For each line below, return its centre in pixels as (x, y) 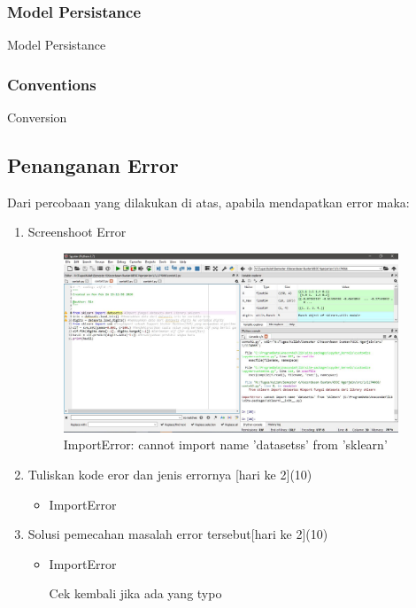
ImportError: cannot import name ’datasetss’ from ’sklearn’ (225, 444)
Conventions (52, 84)
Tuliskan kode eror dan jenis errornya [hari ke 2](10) (170, 475)
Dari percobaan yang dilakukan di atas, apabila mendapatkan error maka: (208, 202)
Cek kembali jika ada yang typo (135, 593)
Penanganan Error (93, 165)
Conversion (37, 117)
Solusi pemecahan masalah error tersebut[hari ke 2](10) (178, 534)
